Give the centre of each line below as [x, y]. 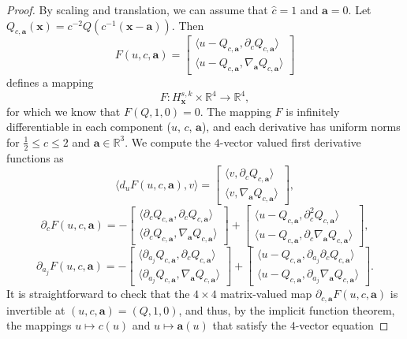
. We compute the [168, 142]
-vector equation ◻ [342, 325]
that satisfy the [249, 325]
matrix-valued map [266, 294]
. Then [188, 25]
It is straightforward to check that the [98, 294]
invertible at [36, 309]
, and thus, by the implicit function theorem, [287, 309]
